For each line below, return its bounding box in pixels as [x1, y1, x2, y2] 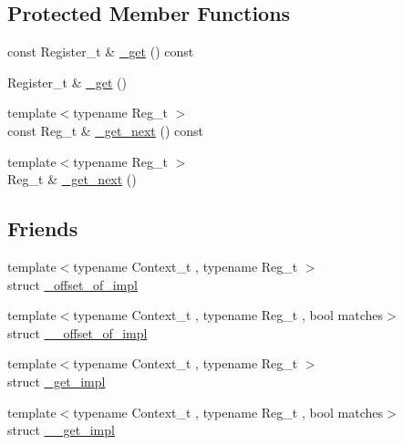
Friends [7, 214, 78, 243]
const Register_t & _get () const [7, 42, 194, 61]
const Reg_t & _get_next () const [7, 120, 203, 140]
